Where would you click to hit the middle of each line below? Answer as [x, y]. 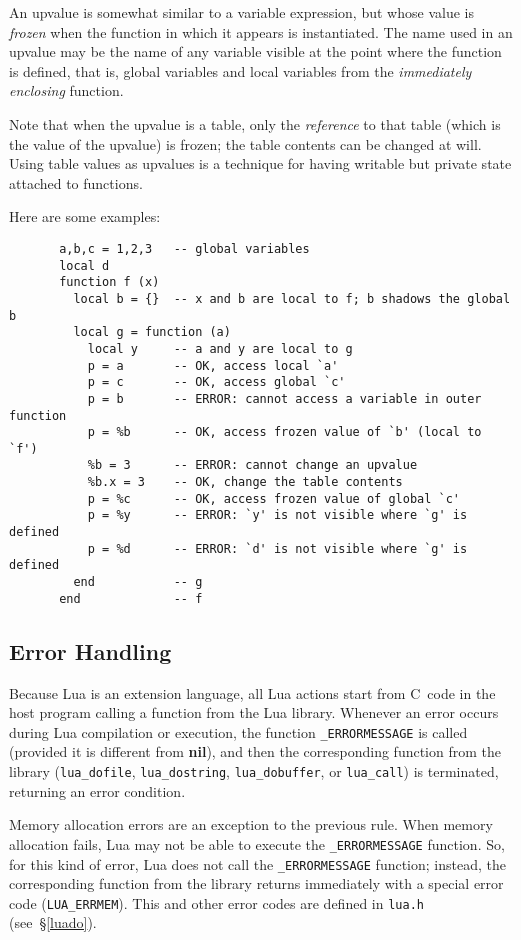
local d [84, 265]
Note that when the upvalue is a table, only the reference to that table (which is [255, 123]
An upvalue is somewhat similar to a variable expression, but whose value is [241, 12]
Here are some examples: [85, 216]
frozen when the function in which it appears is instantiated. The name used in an [261, 31]
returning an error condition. [97, 790]
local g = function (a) [152, 332]
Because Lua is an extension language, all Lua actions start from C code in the [252, 692]
